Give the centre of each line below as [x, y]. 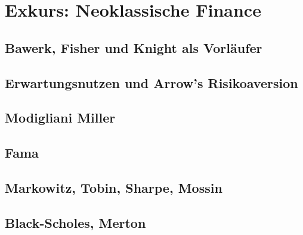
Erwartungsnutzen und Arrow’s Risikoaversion [151, 82]
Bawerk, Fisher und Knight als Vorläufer [134, 47]
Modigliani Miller [60, 117]
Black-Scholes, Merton [75, 222]
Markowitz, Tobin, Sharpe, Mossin [114, 187]
